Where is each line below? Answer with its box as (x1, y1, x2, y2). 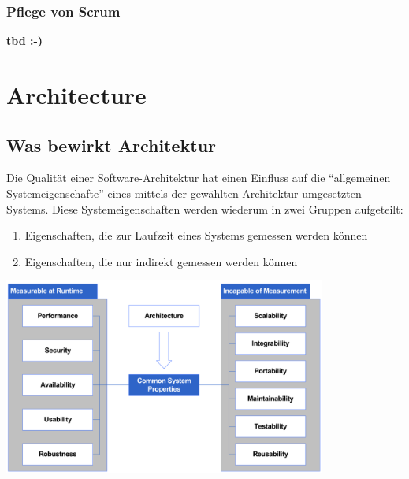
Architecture (6, 79, 147, 110)
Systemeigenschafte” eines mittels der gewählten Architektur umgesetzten (6, 184, 362, 201)
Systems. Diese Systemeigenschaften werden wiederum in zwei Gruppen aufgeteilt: (6, 200, 403, 217)
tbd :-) (6, 32, 43, 49)
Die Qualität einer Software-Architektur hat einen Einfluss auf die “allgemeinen (6, 169, 391, 186)
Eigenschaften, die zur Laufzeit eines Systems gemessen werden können (24, 227, 368, 243)
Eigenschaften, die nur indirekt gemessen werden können (24, 253, 298, 269)
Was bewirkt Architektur (6, 132, 217, 157)
